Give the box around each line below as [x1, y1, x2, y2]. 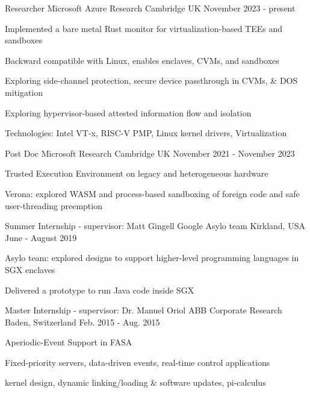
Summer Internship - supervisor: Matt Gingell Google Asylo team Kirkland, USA [5, 219, 305, 232]
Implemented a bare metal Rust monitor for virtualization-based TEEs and [5, 22, 283, 34]
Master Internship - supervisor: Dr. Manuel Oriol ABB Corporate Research [5, 304, 282, 316]
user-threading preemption [5, 199, 102, 212]
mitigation [5, 86, 43, 98]
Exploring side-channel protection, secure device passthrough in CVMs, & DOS [5, 74, 298, 87]
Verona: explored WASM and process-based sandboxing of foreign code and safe [5, 187, 300, 200]
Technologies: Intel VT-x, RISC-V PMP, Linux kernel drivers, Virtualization [5, 127, 287, 139]
